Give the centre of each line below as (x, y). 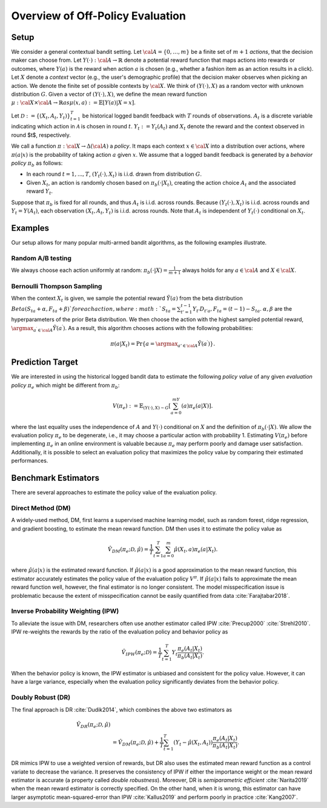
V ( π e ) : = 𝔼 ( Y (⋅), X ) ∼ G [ (142, 406)
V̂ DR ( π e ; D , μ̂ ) (93, 725)
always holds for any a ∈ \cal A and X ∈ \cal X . (239, 270)
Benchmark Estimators (55, 478)
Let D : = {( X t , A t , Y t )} (41, 116)
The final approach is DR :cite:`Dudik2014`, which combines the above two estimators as (122, 709)
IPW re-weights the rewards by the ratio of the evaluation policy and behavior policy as (120, 632)
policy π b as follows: (37, 164)
